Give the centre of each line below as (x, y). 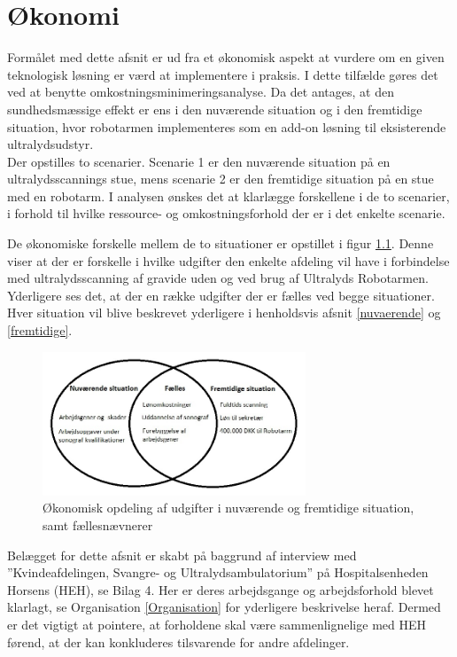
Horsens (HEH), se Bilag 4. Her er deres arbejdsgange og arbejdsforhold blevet (221, 589)
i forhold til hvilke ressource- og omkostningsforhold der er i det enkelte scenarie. (226, 213)
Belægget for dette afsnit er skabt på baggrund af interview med (182, 555)
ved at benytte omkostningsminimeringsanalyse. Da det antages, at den (201, 92)
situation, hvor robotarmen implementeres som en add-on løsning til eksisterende (227, 126)
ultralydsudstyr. (50, 144)
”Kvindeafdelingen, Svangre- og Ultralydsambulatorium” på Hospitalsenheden (218, 572)
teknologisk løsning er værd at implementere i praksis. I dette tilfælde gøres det (223, 74)
